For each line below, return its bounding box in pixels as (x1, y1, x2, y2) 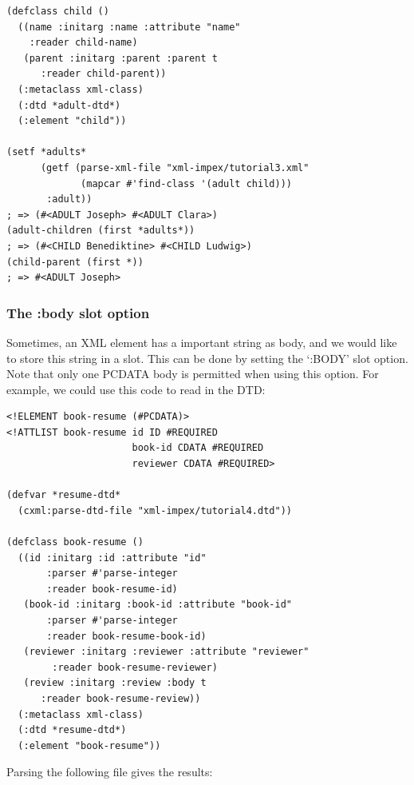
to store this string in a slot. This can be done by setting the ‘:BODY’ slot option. (6, 349, 408, 366)
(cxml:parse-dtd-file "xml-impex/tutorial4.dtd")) (18, 504, 292, 516)
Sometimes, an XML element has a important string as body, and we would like (6, 333, 397, 350)
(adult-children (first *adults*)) (6, 225, 195, 237)
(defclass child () (6, 6, 109, 17)
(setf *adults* (6, 146, 87, 158)
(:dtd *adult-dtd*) (18, 99, 121, 111)
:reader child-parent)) (40, 68, 167, 80)
